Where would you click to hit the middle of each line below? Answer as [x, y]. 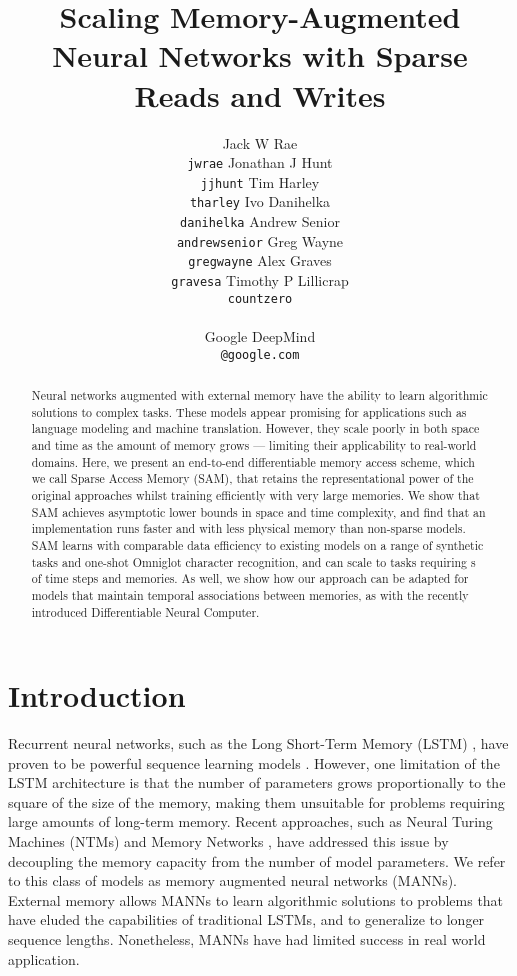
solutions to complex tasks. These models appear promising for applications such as [249, 411]
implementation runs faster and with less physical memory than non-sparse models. [248, 528]
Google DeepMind [260, 335]
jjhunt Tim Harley [260, 181]
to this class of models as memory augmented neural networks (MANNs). [232, 880]
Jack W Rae [260, 142]
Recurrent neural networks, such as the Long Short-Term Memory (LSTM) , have [258, 743]
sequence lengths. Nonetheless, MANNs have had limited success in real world [247, 939]
